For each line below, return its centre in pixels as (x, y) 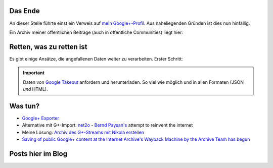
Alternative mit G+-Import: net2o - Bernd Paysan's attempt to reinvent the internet (107, 125)
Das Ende (25, 11)
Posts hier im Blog (38, 154)
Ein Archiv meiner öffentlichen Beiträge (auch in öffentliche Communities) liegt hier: (96, 32)
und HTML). (35, 89)
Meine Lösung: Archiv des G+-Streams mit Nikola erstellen (83, 132)
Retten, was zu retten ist (48, 47)
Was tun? (25, 106)
